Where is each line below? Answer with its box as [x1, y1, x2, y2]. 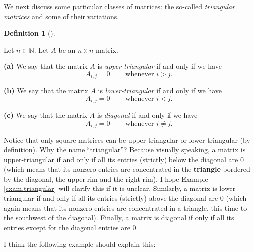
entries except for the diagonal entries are [4, 222, 130, 232]
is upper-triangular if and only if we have [97, 61, 222, 71]
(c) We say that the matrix [4, 110, 87, 120]
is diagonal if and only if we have [97, 110, 198, 120]
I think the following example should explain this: [4, 239, 156, 249]
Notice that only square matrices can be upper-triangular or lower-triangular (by [4, 134, 250, 145]
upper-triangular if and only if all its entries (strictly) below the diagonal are [4, 154, 238, 164]
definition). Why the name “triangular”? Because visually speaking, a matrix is [4, 144, 246, 155]
